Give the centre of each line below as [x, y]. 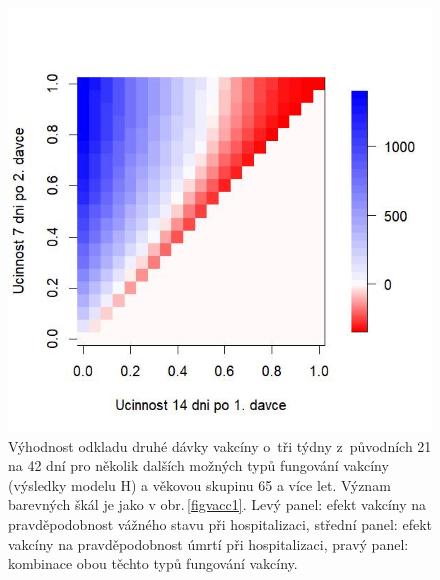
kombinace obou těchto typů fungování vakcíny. [153, 563]
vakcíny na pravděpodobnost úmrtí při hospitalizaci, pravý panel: [208, 543]
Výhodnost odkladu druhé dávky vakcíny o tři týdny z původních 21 [220, 445]
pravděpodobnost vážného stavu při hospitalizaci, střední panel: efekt [220, 523]
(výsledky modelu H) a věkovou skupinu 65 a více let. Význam [199, 484]
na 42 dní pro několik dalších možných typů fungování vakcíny [198, 465]
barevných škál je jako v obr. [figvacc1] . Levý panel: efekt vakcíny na [217, 504]
